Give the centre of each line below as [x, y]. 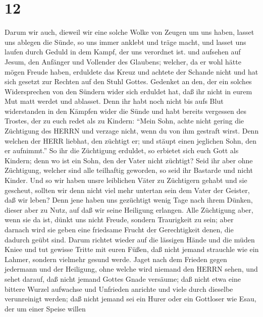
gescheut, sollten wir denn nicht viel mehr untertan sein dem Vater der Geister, [127, 190]
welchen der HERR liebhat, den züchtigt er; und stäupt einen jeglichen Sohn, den [130, 140]
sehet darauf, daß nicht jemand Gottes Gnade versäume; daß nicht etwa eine [123, 278]
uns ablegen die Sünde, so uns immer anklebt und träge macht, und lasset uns [125, 42]
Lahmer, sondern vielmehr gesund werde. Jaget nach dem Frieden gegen [116, 259]
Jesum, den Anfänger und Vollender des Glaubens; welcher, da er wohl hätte [123, 61]
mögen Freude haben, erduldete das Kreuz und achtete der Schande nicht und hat [131, 71]
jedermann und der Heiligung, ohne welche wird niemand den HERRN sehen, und [131, 269]
